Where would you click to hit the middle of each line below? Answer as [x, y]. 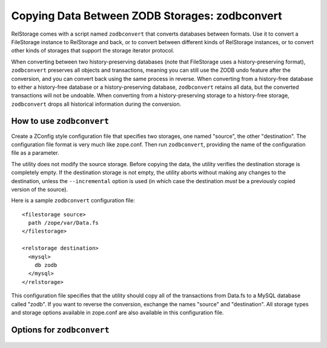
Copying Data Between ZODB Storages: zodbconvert [147, 16]
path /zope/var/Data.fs [64, 223]
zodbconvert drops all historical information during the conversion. [96, 104]
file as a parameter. [35, 153]
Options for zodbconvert [60, 330]
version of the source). [40, 189]
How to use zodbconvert [60, 121]
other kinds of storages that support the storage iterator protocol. [93, 51]
